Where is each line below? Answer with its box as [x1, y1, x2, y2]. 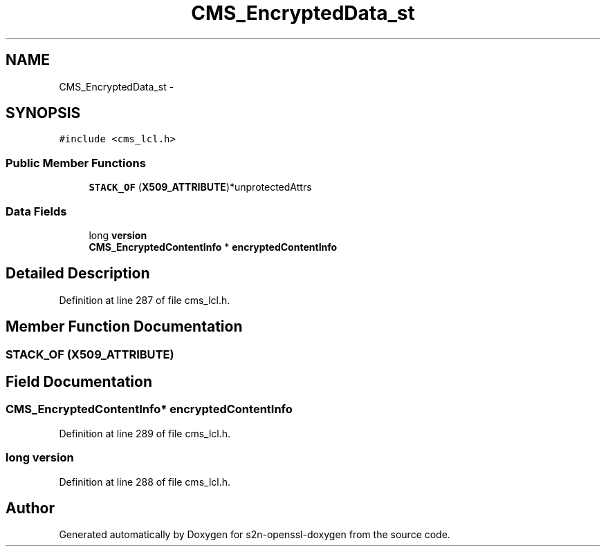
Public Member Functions [6, 155, 146, 170]
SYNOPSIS [6, 104, 81, 122]
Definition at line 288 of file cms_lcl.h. [59, 475, 231, 488]
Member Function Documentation [6, 318, 243, 336]
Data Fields [6, 204, 67, 218]
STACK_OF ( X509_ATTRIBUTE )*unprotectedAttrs [89, 181, 312, 193]
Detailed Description [6, 265, 150, 283]
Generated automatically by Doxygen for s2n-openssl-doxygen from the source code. [59, 529, 450, 541]
